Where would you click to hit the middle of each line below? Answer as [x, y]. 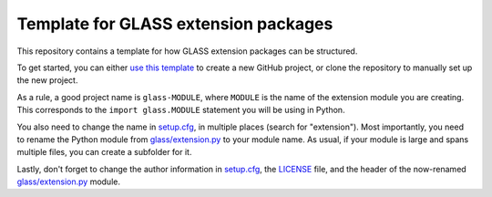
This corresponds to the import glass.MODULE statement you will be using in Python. [181, 110]
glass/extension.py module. [68, 181]
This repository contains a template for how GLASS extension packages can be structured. [187, 51]
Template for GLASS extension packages [175, 24]
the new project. [47, 80]
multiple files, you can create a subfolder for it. [104, 152]
